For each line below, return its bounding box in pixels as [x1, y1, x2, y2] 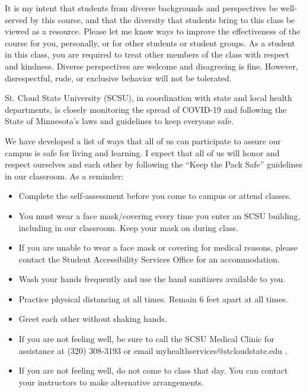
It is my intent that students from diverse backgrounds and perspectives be [5, 2, 278, 14]
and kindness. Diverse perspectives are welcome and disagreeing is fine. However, [5, 59, 298, 72]
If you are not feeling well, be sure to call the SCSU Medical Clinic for [18, 333, 274, 345]
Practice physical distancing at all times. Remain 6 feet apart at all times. [18, 292, 288, 305]
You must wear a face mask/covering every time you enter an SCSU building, [18, 209, 300, 222]
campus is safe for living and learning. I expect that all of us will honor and [5, 146, 280, 159]
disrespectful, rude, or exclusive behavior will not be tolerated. [5, 71, 232, 84]
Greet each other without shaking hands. [18, 312, 167, 325]
